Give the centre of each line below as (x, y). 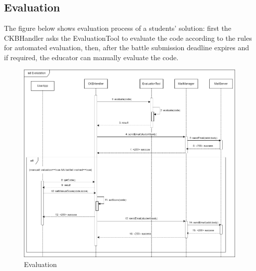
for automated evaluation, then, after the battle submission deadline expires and (127, 47)
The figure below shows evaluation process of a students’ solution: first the (118, 28)
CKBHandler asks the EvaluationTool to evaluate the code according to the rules (128, 38)
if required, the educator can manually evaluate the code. (91, 57)
